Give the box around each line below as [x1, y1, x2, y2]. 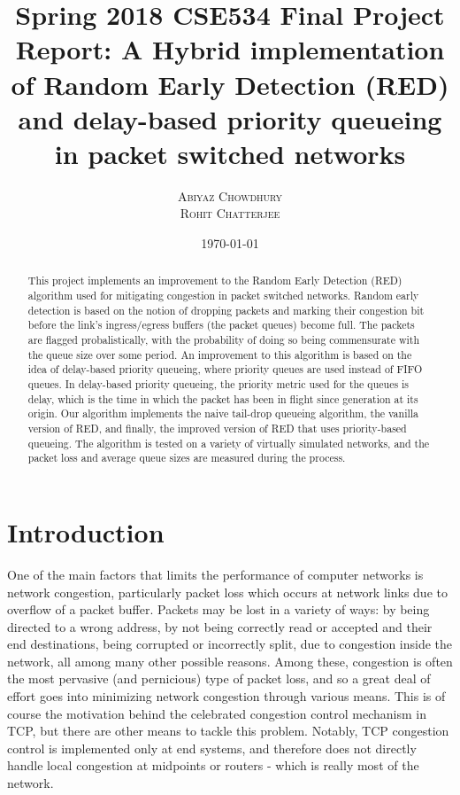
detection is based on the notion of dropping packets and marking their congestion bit [27, 302, 425, 317]
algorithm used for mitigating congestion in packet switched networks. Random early [27, 288, 419, 303]
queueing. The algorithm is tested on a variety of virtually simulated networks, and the [27, 435, 430, 450]
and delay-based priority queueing [18, 100, 442, 136]
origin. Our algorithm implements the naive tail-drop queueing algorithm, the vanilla [27, 406, 419, 421]
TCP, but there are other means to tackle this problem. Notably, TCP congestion [7, 721, 449, 740]
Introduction [7, 513, 165, 549]
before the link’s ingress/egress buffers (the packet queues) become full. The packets [27, 317, 415, 332]
